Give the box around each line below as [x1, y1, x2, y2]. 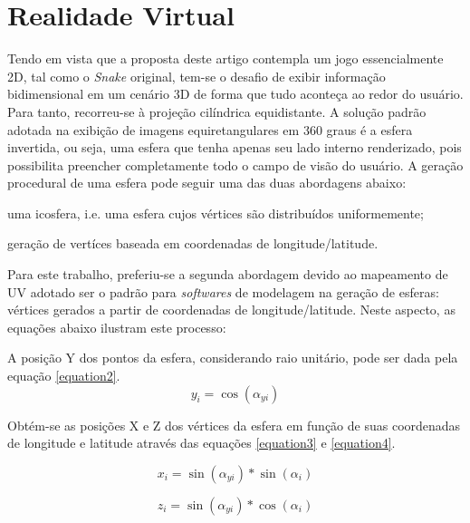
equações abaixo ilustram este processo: [7, 317, 226, 336]
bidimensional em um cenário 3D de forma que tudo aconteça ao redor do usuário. [7, 84, 464, 103]
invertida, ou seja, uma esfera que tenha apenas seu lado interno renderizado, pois [7, 138, 462, 157]
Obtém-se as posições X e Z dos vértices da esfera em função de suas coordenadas [7, 415, 461, 434]
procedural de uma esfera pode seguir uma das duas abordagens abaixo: [7, 173, 407, 192]
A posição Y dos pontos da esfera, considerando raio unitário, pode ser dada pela [7, 348, 458, 367]
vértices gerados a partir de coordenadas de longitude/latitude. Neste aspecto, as [7, 300, 456, 319]
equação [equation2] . [7, 366, 120, 385]
